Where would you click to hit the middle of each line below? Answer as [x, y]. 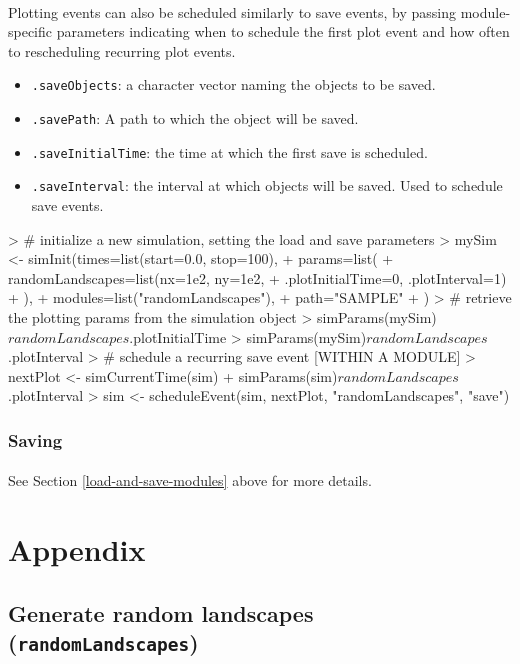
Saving [35, 439]
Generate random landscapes [161, 612]
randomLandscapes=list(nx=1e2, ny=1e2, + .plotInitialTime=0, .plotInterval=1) [257, 277]
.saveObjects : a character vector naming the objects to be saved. [233, 84]
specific [30, 31]
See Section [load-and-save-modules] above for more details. [190, 480]
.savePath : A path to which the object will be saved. [195, 118]
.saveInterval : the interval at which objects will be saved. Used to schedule [267, 185]
